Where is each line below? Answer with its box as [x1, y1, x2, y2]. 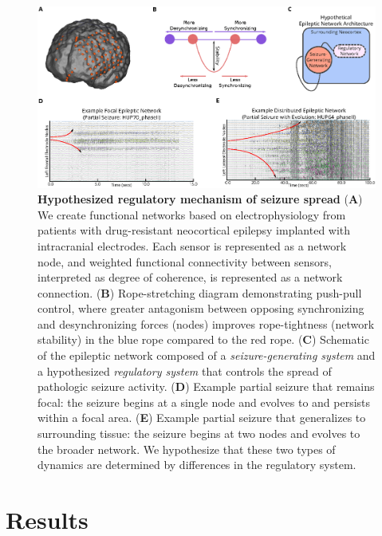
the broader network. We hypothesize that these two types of [37, 440, 336, 457]
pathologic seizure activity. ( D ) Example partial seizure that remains [37, 378, 375, 395]
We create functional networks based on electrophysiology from [37, 206, 346, 223]
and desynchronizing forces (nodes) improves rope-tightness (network [37, 315, 375, 332]
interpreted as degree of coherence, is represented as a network [37, 269, 343, 286]
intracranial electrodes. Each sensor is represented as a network [37, 237, 347, 254]
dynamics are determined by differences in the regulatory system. [37, 456, 356, 473]
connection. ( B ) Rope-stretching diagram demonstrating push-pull [37, 284, 362, 301]
